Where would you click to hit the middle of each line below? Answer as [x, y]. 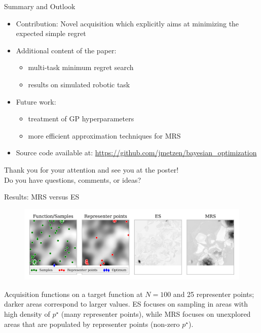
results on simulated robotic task [79, 84]
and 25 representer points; [214, 294]
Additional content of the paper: [66, 50]
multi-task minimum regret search [81, 67]
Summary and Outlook [40, 6]
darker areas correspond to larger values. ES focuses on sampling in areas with [126, 304]
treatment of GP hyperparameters [81, 119]
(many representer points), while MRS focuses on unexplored [156, 314]
